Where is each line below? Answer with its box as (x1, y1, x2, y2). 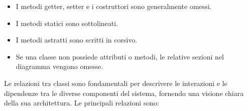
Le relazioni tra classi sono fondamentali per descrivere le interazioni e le (4, 77, 227, 88)
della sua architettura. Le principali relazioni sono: (4, 97, 159, 108)
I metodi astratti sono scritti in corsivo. (16, 34, 138, 45)
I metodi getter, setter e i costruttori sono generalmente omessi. (16, 1, 212, 11)
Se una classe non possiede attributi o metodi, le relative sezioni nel (16, 51, 224, 61)
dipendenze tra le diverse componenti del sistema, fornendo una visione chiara (4, 87, 244, 98)
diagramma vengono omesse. (16, 61, 103, 71)
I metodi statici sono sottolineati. (16, 17, 118, 28)
